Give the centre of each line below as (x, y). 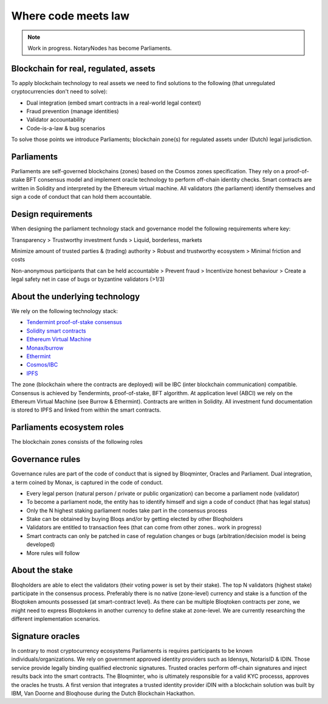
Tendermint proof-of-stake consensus (74, 322)
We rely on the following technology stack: (65, 311)
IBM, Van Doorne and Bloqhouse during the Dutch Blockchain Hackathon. (103, 693)
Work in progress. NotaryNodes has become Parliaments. (100, 48)
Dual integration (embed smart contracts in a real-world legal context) (114, 103)
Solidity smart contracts (56, 331)
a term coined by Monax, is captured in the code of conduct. (87, 482)
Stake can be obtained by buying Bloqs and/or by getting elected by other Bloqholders (135, 519)
